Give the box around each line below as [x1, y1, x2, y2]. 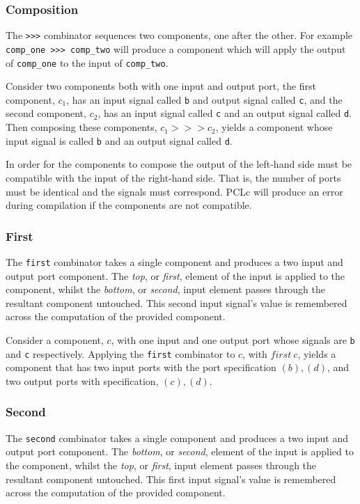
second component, [6, 106, 86, 120]
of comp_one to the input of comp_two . [6, 55, 169, 70]
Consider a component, [6, 332, 104, 347]
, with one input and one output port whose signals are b [111, 332, 355, 347]
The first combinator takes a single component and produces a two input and [6, 254, 343, 269]
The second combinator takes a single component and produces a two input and [6, 430, 349, 445]
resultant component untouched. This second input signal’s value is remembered [6, 295, 347, 310]
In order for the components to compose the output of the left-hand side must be [6, 157, 352, 171]
